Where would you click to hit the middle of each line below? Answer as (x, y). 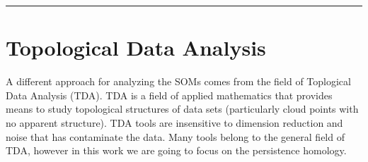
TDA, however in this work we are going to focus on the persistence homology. (176, 150)
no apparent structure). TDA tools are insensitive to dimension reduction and (174, 122)
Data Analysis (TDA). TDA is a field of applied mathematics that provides (169, 95)
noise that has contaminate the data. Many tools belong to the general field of (175, 136)
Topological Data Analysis (136, 48)
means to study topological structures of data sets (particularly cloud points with (182, 109)
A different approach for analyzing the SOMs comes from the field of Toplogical (178, 81)
